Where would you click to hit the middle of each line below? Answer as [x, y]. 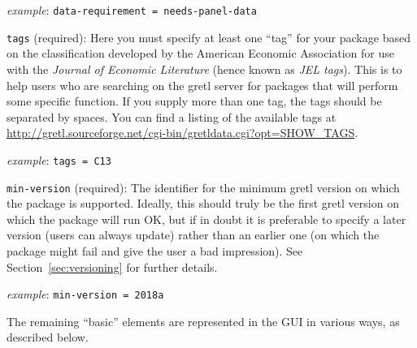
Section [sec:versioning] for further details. [112, 266]
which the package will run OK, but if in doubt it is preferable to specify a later [206, 219]
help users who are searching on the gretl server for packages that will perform [202, 85]
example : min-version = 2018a [85, 294]
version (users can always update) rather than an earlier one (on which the [193, 235]
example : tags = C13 [59, 159]
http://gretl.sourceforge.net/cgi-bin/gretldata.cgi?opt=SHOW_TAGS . [182, 133]
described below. [48, 337]
